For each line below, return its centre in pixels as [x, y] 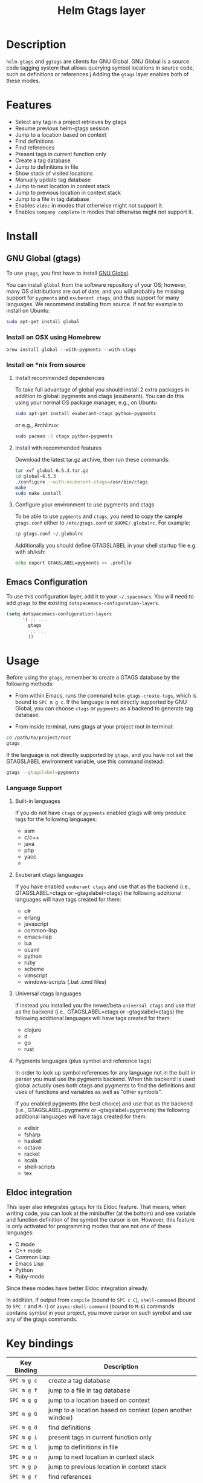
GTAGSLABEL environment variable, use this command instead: [85, 761]
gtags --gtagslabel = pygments [43, 773]
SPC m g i [23, 1437]
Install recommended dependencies [60, 378]
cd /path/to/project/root [39, 738]
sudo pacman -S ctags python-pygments [64, 436]
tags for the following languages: [56, 819]
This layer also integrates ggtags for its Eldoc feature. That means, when [96, 1207]
